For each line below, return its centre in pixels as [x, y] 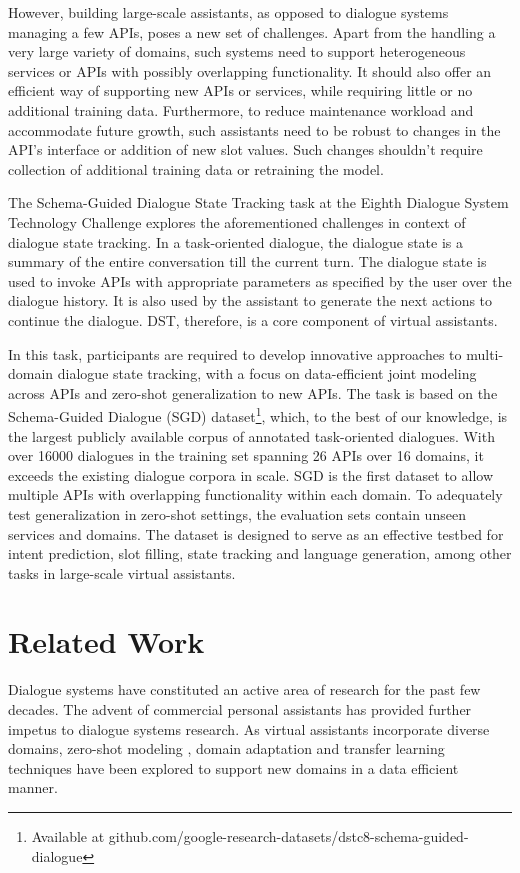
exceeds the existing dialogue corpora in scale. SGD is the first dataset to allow [251, 474]
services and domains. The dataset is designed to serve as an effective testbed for [256, 533]
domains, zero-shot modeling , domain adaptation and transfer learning [226, 748]
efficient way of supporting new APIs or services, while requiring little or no [240, 90]
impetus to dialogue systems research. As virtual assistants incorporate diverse [249, 728]
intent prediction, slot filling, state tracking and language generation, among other [260, 553]
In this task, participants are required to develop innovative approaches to [235, 353]
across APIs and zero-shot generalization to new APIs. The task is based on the [253, 392]
